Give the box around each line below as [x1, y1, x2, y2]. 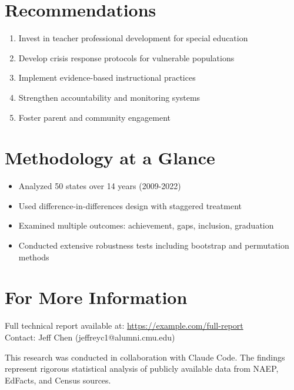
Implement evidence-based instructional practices [18, 71, 196, 84]
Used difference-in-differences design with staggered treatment [18, 199, 242, 211]
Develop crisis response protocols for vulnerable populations [18, 51, 235, 64]
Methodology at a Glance [5, 146, 215, 170]
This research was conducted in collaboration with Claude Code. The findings [5, 351, 285, 363]
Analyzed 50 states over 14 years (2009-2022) [18, 180, 181, 192]
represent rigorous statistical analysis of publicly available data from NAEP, [5, 362, 279, 375]
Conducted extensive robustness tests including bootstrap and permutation [18, 239, 289, 251]
